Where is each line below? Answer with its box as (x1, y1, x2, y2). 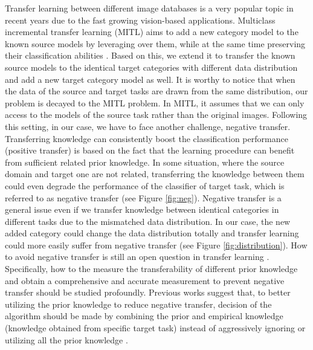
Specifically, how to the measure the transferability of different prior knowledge (5, 262, 298, 275)
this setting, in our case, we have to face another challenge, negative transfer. (5, 120, 291, 132)
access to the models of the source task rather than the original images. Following (5, 108, 308, 121)
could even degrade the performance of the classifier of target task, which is (5, 179, 285, 192)
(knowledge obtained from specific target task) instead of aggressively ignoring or (5, 322, 306, 334)
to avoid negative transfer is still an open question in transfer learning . (5, 250, 269, 263)
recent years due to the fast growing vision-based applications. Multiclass (5, 13, 276, 26)
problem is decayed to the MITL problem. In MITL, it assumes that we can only (5, 96, 305, 109)
